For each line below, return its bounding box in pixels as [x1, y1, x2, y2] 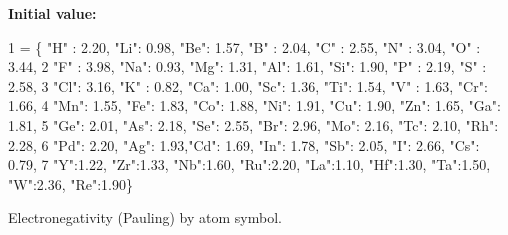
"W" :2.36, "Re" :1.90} [8, 173, 134, 194]
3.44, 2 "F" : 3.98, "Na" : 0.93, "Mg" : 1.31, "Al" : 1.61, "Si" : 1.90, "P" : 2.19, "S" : [8, 56, 487, 77]
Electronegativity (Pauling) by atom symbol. [8, 207, 282, 228]
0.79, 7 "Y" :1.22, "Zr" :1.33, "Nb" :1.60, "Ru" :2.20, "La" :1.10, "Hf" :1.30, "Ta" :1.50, [8, 154, 491, 175]
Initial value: [8, 3, 97, 23]
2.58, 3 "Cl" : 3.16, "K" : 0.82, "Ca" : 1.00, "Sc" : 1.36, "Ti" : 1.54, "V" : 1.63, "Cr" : [8, 75, 488, 96]
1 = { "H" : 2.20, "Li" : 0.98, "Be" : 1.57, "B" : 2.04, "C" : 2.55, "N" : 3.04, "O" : [8, 36, 481, 57]
